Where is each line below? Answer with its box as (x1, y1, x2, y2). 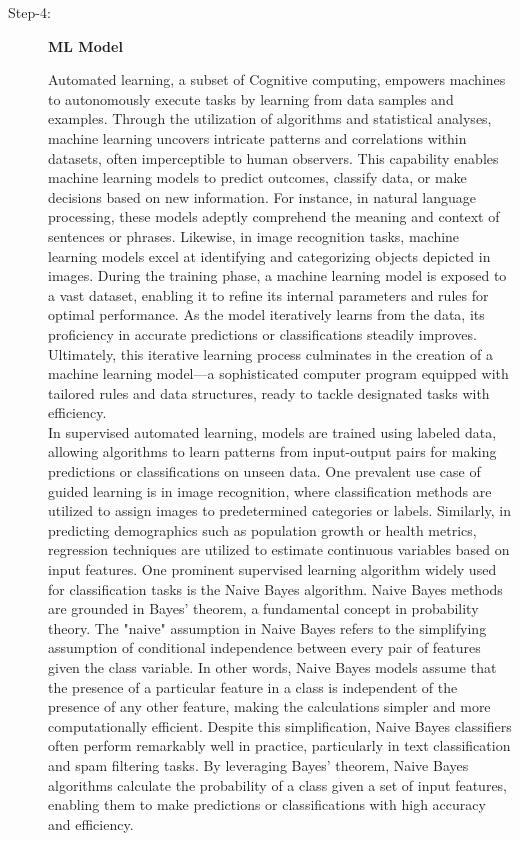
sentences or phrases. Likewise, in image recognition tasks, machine (48, 225, 460, 246)
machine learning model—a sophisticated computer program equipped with (48, 363, 509, 384)
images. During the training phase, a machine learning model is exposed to (48, 265, 507, 286)
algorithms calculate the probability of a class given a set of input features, (48, 774, 508, 795)
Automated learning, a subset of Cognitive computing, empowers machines (48, 69, 506, 90)
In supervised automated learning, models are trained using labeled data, (48, 421, 497, 442)
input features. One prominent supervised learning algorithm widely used (48, 559, 497, 580)
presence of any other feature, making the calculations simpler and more (48, 696, 491, 717)
